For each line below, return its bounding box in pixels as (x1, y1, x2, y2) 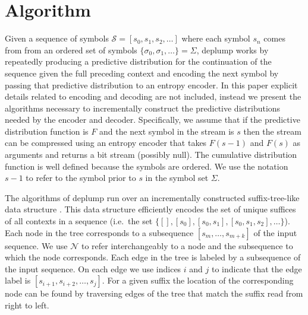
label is (5, 274, 31, 287)
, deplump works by (196, 43, 269, 56)
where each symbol (181, 32, 250, 44)
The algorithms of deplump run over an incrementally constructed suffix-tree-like (5, 191, 300, 203)
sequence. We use (5, 239, 68, 252)
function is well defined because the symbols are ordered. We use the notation (5, 160, 288, 172)
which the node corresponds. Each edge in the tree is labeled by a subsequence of (5, 251, 301, 263)
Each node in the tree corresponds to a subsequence (5, 226, 194, 238)
